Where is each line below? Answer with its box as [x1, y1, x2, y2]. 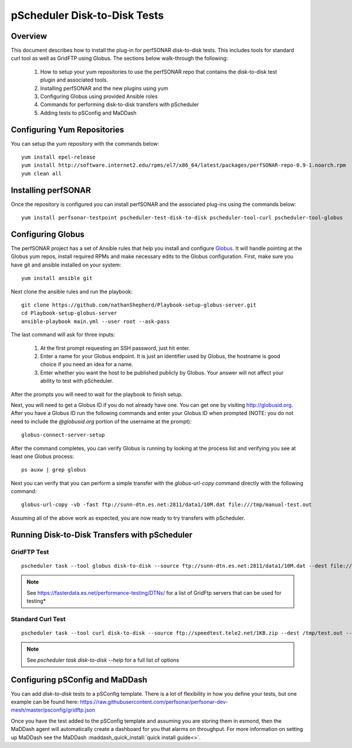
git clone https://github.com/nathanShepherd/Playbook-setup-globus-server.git [21, 302, 256, 308]
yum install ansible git [21, 275, 93, 282]
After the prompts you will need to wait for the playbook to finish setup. [11, 390, 183, 397]
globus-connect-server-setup [21, 432, 105, 439]
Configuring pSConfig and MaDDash [11, 675, 148, 685]
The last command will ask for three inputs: [11, 331, 116, 338]
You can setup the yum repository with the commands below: [11, 140, 160, 147]
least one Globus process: [11, 453, 75, 460]
